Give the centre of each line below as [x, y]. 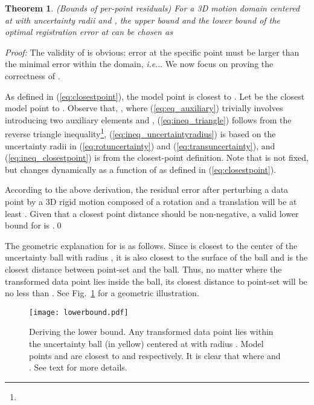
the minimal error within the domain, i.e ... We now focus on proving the [139, 64]
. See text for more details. [78, 367]
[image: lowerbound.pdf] [79, 312]
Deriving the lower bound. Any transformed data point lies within [151, 332]
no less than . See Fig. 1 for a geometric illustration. [102, 293]
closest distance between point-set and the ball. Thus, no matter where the [143, 269]
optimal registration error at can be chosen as [89, 32]
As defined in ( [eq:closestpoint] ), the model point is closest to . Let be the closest [155, 96]
